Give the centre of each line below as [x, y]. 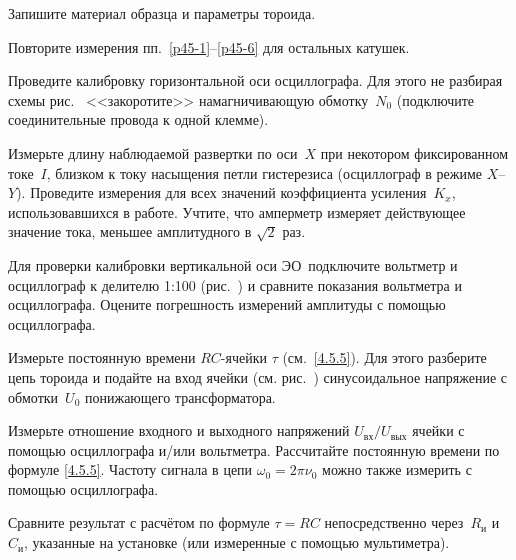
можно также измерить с [397, 469]
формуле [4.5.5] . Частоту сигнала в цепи [130, 469]
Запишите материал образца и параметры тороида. [162, 13]
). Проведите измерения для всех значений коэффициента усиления [221, 192]
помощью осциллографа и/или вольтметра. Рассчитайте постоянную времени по [254, 449]
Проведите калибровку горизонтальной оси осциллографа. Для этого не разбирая [255, 80]
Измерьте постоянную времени [102, 357]
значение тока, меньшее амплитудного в [130, 231]
